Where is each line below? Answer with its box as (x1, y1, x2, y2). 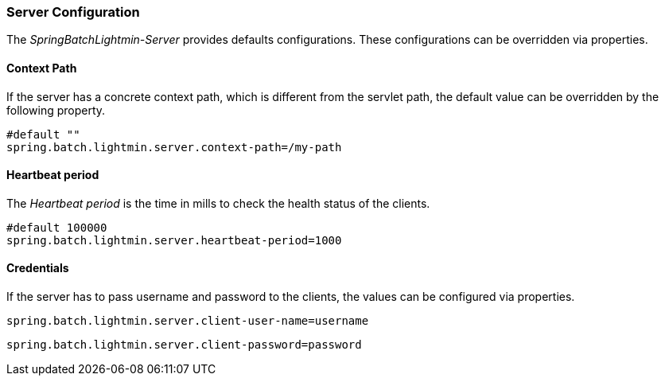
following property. (6, 103, 106, 117)
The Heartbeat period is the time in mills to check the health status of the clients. (6, 196, 430, 210)
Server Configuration (6, 4, 140, 20)
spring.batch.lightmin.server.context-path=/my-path (6, 140, 342, 154)
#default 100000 (6, 220, 107, 234)
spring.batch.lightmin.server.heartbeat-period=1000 (6, 233, 342, 247)
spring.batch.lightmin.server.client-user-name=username (6, 314, 369, 328)
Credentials (6, 261, 69, 275)
